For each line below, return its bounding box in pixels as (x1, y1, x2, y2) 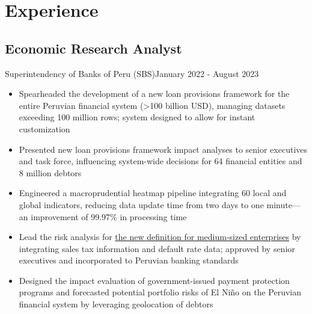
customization (19, 122, 70, 135)
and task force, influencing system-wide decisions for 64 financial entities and (19, 155, 302, 167)
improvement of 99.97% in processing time (31, 210, 187, 223)
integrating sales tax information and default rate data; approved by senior (19, 242, 295, 254)
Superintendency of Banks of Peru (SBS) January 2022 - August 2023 (5, 67, 259, 79)
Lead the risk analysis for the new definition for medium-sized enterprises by (19, 230, 301, 243)
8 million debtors (19, 166, 82, 179)
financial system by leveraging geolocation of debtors (19, 298, 213, 310)
